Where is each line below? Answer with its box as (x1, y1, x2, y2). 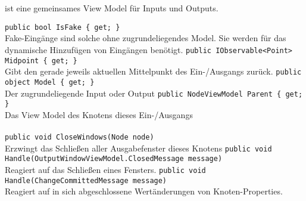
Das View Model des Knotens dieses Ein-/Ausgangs (5, 108, 193, 120)
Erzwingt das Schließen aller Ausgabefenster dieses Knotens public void (5, 141, 272, 154)
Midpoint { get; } (5, 56, 77, 65)
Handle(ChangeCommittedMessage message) (5, 176, 167, 185)
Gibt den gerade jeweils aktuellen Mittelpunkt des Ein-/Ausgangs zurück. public (5, 65, 302, 78)
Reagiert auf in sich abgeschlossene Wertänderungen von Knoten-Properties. (5, 185, 283, 197)
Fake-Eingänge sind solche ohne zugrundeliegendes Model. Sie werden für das (5, 32, 286, 44)
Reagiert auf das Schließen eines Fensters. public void (5, 163, 206, 176)
